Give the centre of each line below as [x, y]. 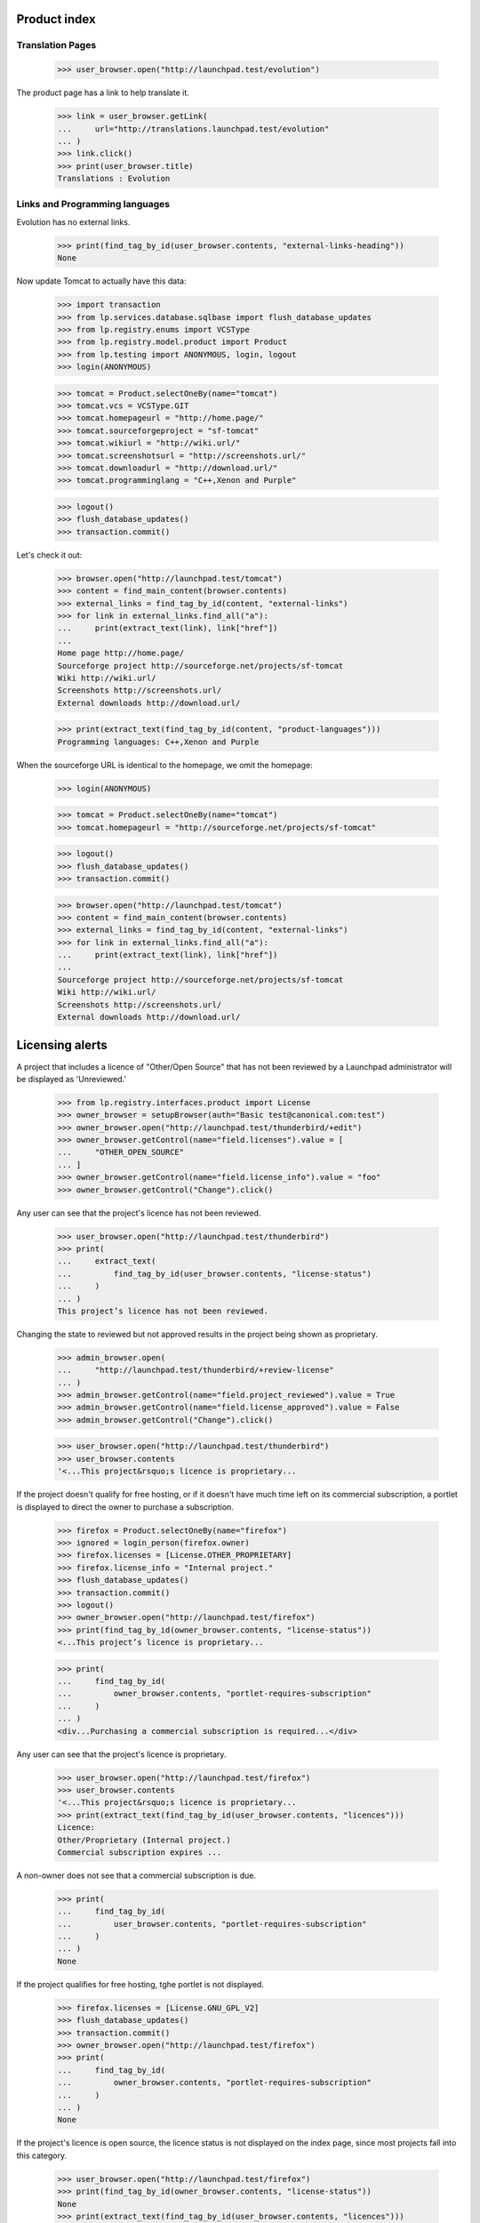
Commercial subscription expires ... [140, 1852]
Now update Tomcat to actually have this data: [101, 281]
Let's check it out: [49, 555]
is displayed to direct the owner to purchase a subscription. [125, 1506]
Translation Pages [56, 45]
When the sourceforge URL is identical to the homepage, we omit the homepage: [164, 765]
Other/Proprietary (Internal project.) [144, 1840]
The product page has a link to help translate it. [103, 92]
